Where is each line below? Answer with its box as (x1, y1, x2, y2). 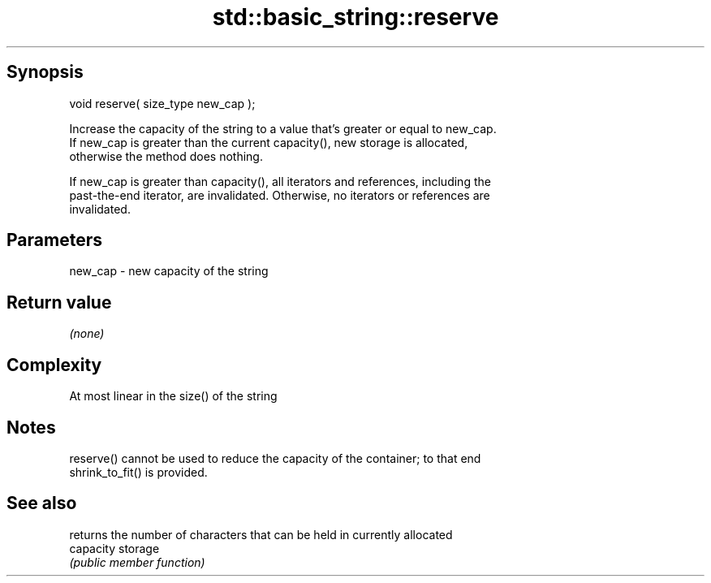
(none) (69, 326, 105, 341)
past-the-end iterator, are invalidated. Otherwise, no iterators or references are (69, 188, 490, 202)
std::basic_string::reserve (212, 3, 499, 31)
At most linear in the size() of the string (69, 389, 278, 404)
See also (6, 493, 77, 514)
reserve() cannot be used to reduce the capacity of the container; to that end (69, 451, 481, 465)
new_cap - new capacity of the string (69, 264, 269, 279)
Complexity (6, 354, 102, 375)
